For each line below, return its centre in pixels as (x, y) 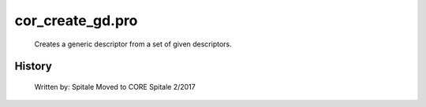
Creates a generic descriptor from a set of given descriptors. (133, 44)
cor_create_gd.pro (76, 20)
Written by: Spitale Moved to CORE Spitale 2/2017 (115, 87)
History (34, 66)
